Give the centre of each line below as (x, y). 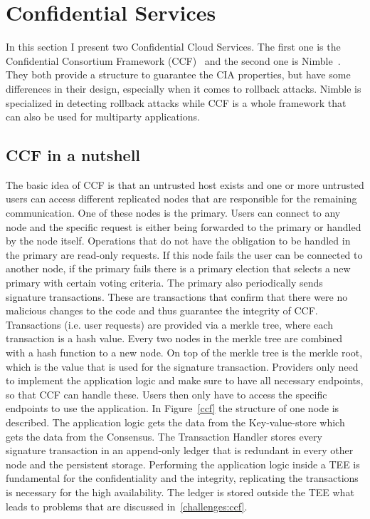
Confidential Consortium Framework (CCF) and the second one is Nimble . (173, 60)
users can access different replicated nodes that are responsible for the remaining (181, 199)
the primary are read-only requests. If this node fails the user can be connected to (184, 254)
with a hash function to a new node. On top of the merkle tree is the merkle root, (184, 353)
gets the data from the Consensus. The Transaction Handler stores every (164, 436)
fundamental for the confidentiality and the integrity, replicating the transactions (182, 478)
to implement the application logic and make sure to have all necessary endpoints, (185, 380)
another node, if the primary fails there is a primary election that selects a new (178, 268)
